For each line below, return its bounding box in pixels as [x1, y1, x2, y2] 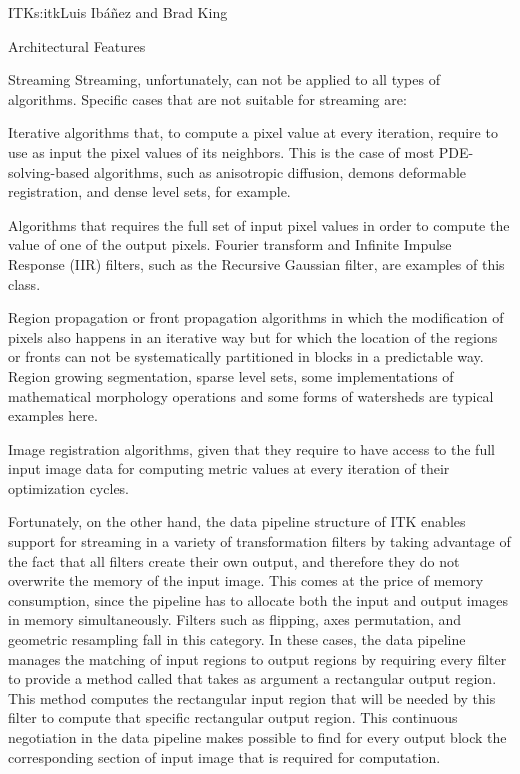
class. [8, 273, 41, 294]
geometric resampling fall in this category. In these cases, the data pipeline [8, 629, 466, 650]
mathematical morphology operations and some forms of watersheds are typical [8, 385, 494, 406]
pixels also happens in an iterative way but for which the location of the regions [8, 326, 498, 347]
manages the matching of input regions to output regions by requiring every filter [8, 648, 507, 669]
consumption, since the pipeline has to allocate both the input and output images [8, 589, 509, 610]
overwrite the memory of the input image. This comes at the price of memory [8, 570, 484, 591]
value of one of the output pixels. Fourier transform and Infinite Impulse [8, 234, 452, 255]
